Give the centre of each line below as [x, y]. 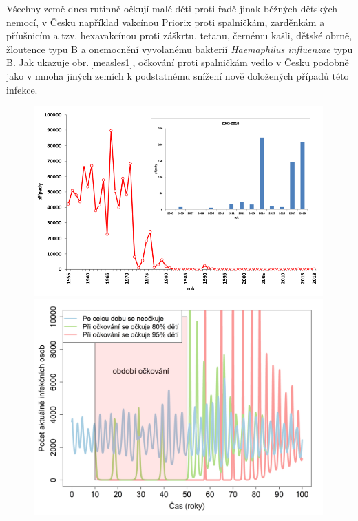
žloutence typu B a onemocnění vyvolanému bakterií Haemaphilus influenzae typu [180, 49]
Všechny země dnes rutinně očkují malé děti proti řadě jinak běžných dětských [172, 8]
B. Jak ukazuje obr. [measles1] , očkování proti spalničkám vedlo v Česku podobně [178, 62]
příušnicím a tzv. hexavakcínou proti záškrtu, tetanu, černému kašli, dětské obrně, [179, 35]
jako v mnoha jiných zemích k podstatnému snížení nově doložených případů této [178, 75]
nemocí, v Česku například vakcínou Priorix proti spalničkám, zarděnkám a [166, 22]
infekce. [22, 89]
